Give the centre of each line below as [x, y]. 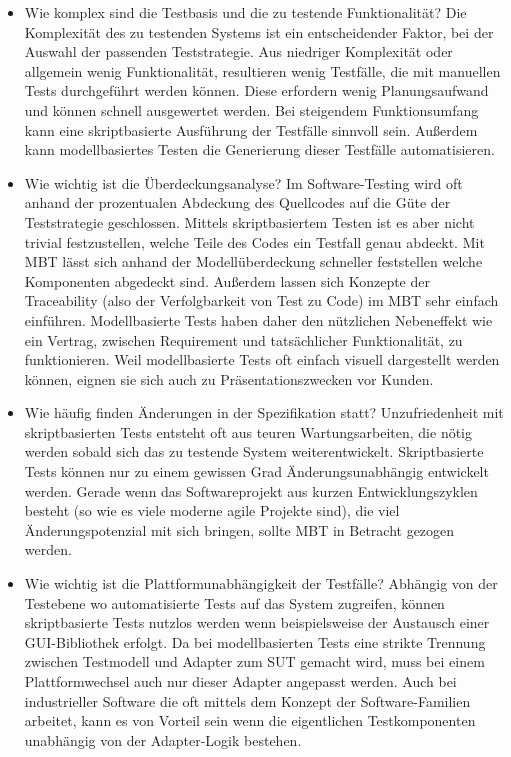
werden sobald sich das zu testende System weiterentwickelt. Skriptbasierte [254, 451]
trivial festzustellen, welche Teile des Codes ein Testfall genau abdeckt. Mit [254, 241]
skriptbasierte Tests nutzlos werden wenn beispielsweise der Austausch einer [257, 622]
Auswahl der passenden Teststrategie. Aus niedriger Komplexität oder [238, 51]
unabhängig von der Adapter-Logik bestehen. [163, 739]
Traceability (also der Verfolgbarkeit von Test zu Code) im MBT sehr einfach [261, 300]
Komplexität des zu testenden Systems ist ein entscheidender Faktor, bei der [259, 31]
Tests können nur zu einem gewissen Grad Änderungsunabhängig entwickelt [256, 471]
